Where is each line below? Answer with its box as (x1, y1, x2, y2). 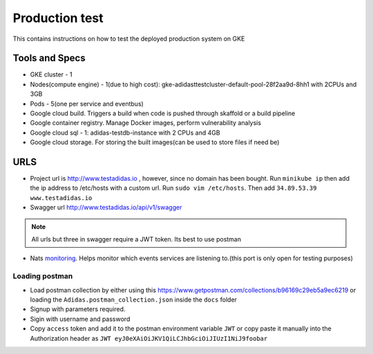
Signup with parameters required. (30, 305, 126, 313)
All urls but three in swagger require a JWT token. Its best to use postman (31, 235, 242, 244)
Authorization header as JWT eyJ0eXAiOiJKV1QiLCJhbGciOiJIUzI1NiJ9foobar (30, 334, 268, 342)
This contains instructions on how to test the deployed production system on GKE (12, 35, 245, 43)
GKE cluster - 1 (30, 70, 73, 79)
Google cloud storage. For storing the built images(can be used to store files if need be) (30, 138, 280, 146)
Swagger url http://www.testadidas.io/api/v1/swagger (30, 204, 182, 212)
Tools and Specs (12, 52, 86, 64)
